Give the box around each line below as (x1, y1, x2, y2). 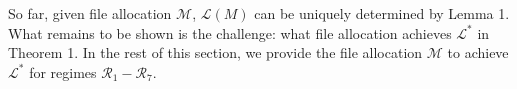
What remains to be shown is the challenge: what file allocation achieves (8, 22, 452, 43)
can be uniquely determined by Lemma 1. (254, 3, 510, 23)
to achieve (447, 42, 509, 63)
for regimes (29, 61, 97, 82)
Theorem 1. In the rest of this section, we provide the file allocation (8, 42, 423, 63)
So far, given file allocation (8, 3, 172, 23)
